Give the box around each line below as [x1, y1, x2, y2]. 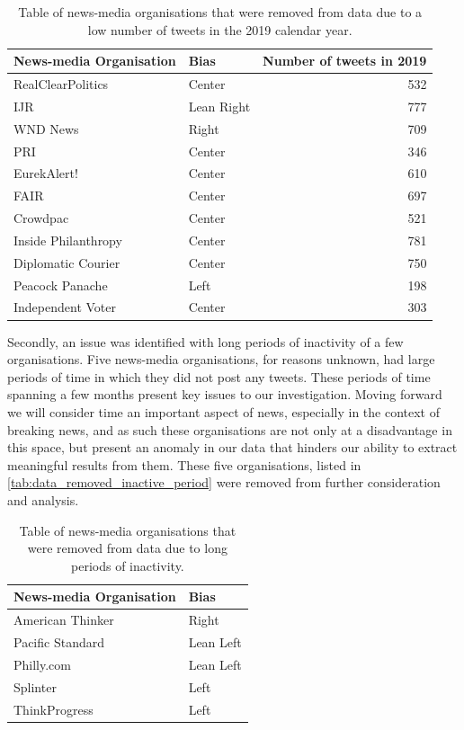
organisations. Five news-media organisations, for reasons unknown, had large [7, 350, 435, 369]
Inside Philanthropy [13, 230, 122, 249]
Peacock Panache [13, 275, 108, 294]
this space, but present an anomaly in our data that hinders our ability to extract [7, 438, 458, 457]
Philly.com [13, 654, 71, 673]
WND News [13, 119, 79, 138]
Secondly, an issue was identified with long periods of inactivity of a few [7, 332, 404, 351]
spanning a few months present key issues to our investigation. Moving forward [7, 385, 442, 404]
